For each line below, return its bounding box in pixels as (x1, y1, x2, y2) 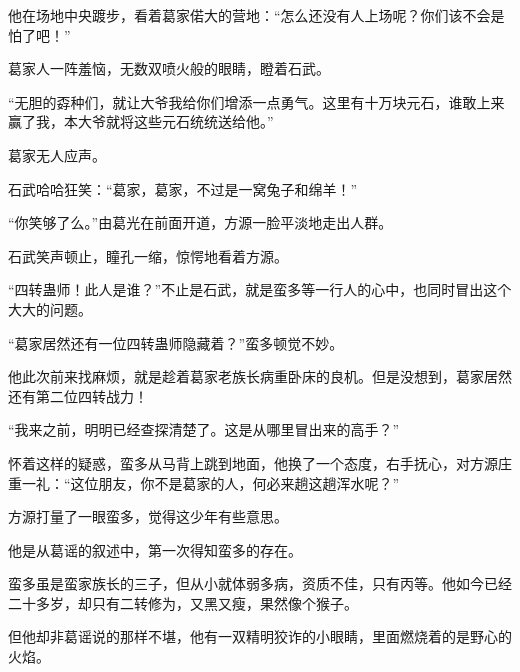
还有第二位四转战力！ (8, 385, 148, 406)
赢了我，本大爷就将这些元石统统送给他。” (8, 111, 274, 132)
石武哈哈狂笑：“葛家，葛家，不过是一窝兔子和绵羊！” (8, 178, 358, 199)
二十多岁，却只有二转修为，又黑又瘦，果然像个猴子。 (8, 592, 358, 613)
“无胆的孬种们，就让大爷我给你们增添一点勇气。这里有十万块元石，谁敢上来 (8, 91, 505, 112)
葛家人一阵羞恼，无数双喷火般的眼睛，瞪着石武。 (8, 58, 330, 79)
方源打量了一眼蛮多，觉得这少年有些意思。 (8, 506, 288, 527)
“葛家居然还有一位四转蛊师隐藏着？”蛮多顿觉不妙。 (8, 332, 344, 353)
